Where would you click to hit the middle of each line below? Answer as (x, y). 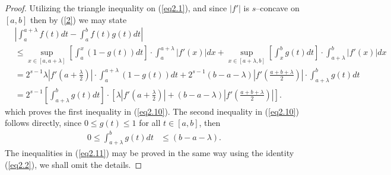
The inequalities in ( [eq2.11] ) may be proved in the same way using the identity (150, 153)
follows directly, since (43, 123)
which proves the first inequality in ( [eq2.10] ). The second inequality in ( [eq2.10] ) (152, 111)
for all (150, 123)
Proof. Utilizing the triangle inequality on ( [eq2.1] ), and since (116, 8)
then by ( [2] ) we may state (78, 19)
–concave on (278, 8)
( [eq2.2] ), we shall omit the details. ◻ (74, 164)
